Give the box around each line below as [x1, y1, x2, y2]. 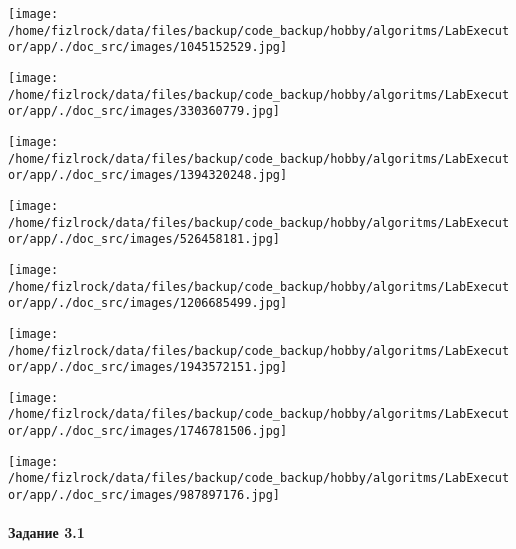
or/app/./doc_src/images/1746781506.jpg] [8, 424, 288, 439]
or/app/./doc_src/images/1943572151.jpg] [8, 360, 288, 375]
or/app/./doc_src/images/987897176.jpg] [8, 488, 281, 503]
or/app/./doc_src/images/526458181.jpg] [8, 232, 281, 247]
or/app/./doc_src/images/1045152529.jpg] [8, 40, 288, 55]
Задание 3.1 [8, 522, 85, 543]
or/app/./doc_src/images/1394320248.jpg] [8, 168, 288, 183]
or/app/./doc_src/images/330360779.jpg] [8, 104, 281, 119]
